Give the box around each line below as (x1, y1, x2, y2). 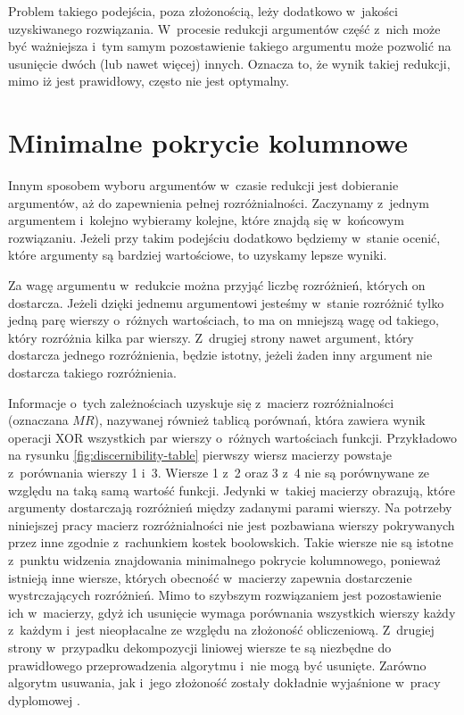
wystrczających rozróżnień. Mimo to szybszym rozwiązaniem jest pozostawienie (8, 586, 442, 604)
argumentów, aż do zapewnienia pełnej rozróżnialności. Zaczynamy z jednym (8, 193, 429, 212)
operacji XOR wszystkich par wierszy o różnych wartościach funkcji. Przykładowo (8, 428, 458, 446)
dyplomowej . (8, 690, 80, 709)
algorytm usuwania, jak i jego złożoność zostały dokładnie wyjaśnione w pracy (8, 673, 441, 692)
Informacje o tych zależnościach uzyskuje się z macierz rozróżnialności (8, 393, 394, 412)
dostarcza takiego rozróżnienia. (8, 363, 177, 382)
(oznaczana (8, 411, 69, 429)
